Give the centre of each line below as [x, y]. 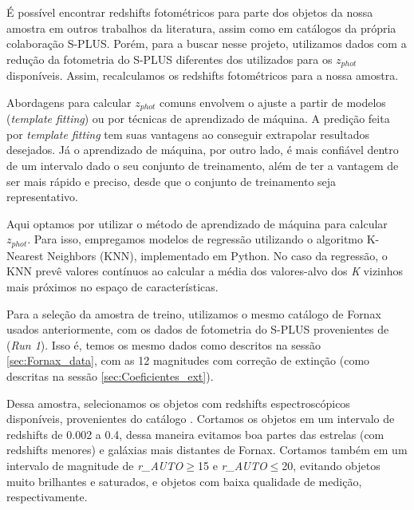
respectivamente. [47, 497]
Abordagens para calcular [69, 102]
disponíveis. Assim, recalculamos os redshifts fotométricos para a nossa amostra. [203, 75]
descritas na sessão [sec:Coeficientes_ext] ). [110, 376]
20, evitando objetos [331, 466]
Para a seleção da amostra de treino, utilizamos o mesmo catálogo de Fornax [194, 313]
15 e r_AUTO [232, 466]
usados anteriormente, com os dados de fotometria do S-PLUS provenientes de [198, 329]
